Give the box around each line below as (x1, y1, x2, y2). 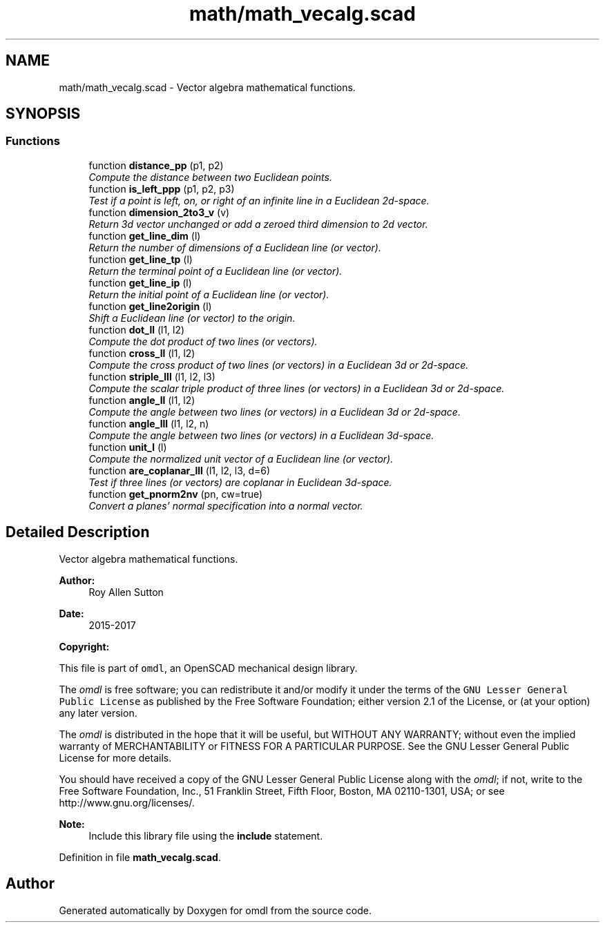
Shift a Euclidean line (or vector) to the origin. (88, 311, 296, 324)
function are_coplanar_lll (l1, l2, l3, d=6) (88, 464, 271, 476)
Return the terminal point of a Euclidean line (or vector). (88, 264, 343, 277)
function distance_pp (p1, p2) (88, 159, 224, 171)
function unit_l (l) (88, 441, 167, 453)
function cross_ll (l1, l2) (88, 347, 195, 359)
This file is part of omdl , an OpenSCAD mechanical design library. (59, 661, 358, 674)
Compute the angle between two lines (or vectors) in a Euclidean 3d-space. (88, 429, 434, 441)
